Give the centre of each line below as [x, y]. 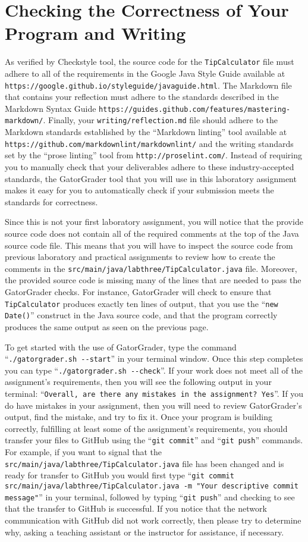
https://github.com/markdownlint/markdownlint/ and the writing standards [149, 143]
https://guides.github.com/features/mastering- [195, 109]
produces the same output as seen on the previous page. [107, 326]
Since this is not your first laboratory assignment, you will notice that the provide [154, 222]
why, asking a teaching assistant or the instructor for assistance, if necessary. [144, 532]
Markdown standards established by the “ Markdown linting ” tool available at [146, 132]
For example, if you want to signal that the [83, 452]
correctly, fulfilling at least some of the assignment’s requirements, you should [146, 428]
